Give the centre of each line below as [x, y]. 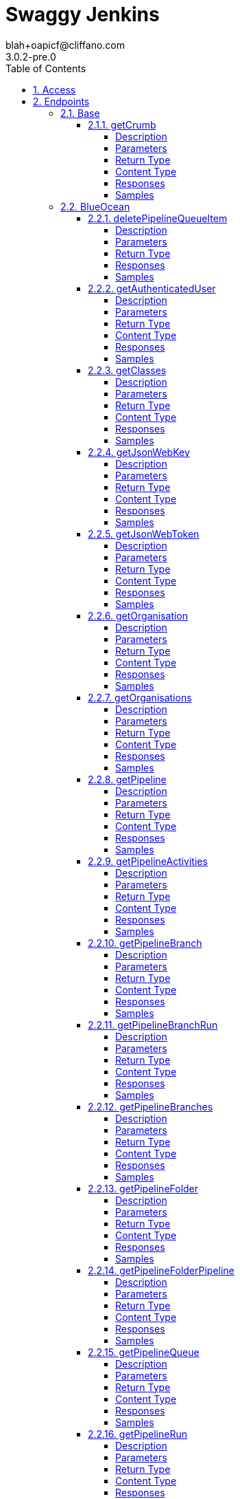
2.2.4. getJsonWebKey [139, 452]
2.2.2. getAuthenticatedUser [152, 288]
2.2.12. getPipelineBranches [151, 1106]
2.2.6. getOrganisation [138, 615]
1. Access [55, 89]
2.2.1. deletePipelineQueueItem [158, 218]
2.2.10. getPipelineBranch [145, 943]
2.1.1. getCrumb [122, 124]
